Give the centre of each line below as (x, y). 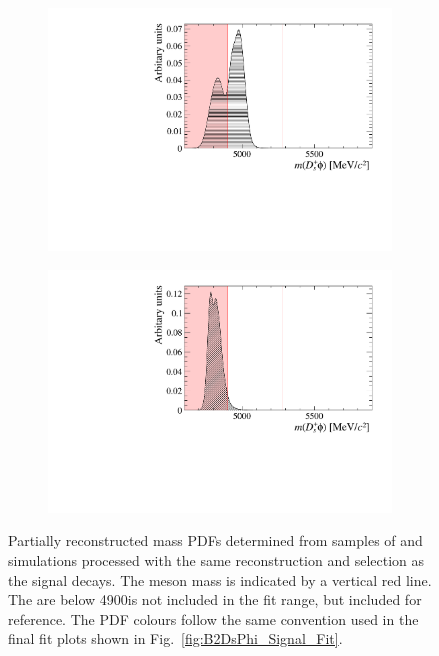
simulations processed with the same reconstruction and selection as (216, 560)
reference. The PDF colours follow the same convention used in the (213, 618)
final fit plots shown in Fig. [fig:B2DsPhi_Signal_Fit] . (175, 638)
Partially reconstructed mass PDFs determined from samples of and (215, 540)
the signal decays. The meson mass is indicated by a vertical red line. (220, 579)
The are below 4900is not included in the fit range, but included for (215, 599)
